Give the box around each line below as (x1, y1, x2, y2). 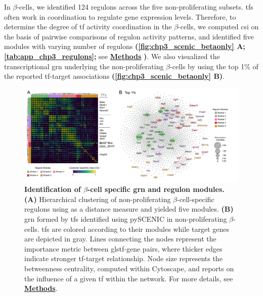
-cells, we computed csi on (178, 21, 259, 32)
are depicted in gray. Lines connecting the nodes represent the (24, 233, 216, 244)
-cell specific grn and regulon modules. (87, 184, 225, 194)
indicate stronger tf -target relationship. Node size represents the (24, 253, 223, 264)
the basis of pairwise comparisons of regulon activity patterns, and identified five (4, 31, 254, 41)
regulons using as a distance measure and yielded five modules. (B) (24, 204, 234, 214)
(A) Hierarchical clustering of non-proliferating (24, 193, 171, 204)
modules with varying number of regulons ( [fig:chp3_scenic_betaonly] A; (4, 41, 245, 52)
